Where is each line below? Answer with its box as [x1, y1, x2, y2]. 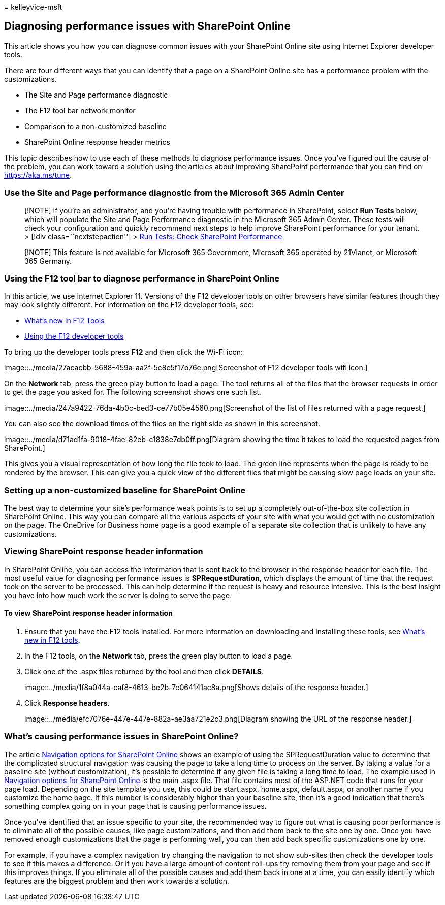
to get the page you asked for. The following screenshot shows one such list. [4, 388, 262, 397]
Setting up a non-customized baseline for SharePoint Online [4, 485, 246, 495]
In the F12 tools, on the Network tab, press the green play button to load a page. [24, 651, 293, 661]
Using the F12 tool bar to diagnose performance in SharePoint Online [4, 273, 279, 284]
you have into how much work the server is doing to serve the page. [4, 590, 232, 600]
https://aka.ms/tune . [4, 170, 72, 179]
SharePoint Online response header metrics [24, 137, 170, 146]
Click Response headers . [24, 699, 110, 708]
